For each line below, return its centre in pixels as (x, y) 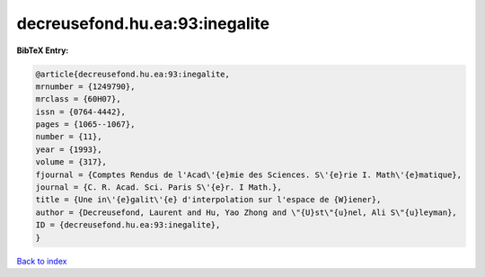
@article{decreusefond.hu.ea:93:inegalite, (133, 74)
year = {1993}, (69, 149)
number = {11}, (69, 137)
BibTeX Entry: (43, 50)
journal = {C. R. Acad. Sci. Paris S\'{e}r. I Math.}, (159, 188)
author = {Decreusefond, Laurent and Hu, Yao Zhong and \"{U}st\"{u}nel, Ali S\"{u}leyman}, (246, 212)
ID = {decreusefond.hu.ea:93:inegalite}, (128, 225)
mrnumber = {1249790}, (85, 86)
